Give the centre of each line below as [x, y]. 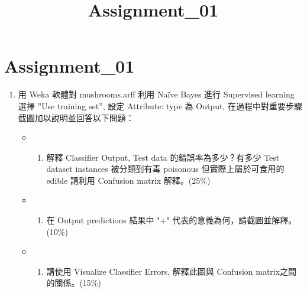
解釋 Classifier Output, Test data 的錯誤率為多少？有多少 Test [163, 157]
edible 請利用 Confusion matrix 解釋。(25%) [128, 180]
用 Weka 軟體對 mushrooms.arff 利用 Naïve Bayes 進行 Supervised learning [156, 94]
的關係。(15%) [74, 283]
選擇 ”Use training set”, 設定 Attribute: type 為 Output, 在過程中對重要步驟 [160, 105]
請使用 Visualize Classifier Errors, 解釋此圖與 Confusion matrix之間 [172, 271]
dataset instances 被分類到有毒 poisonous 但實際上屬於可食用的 [165, 169]
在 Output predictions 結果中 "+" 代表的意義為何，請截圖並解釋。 [172, 220]
